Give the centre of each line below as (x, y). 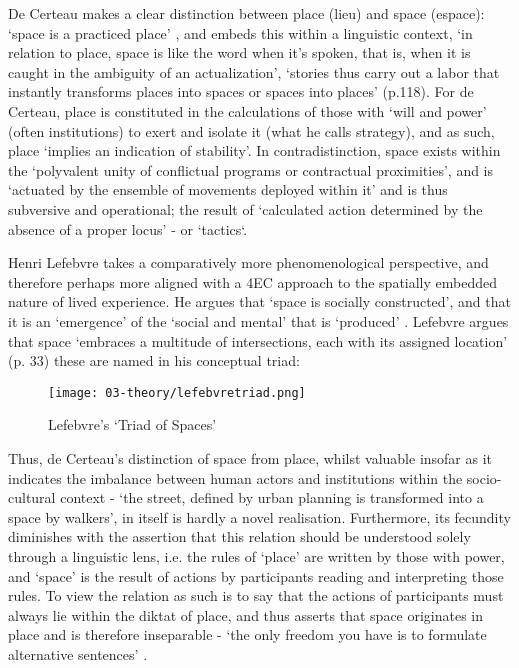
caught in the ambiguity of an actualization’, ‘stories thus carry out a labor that (254, 71)
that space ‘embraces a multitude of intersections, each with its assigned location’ (258, 340)
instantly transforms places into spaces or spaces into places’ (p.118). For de (241, 91)
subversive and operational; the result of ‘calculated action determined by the (245, 208)
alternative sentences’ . (78, 653)
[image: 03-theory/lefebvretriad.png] (177, 392)
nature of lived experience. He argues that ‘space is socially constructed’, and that (259, 301)
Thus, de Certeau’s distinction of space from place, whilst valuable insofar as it (250, 457)
